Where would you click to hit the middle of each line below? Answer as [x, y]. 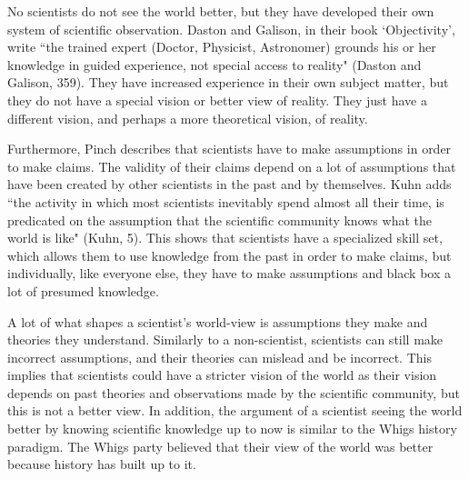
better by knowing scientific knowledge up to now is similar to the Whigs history [232, 429]
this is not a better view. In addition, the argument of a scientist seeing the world [235, 410]
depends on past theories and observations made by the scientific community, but [234, 392]
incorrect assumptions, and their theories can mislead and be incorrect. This [220, 357]
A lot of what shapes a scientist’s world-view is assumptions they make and [218, 321]
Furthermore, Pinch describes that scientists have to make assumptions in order [230, 149]
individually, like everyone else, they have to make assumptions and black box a [230, 273]
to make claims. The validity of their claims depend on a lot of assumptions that [232, 166]
